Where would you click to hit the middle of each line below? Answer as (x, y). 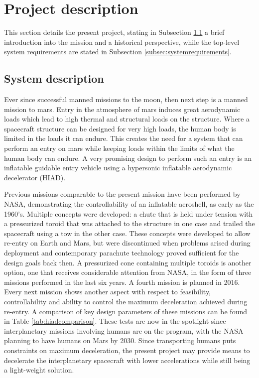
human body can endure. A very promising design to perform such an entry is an (128, 158)
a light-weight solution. (39, 370)
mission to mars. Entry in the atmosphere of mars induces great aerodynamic (122, 109)
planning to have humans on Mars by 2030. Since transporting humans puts (120, 340)
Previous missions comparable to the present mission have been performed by (122, 194)
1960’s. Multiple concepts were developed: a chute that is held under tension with (129, 213)
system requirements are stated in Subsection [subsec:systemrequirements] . (118, 52)
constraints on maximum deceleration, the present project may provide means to (127, 350)
